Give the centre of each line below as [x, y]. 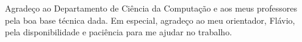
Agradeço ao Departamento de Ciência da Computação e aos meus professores [151, 8]
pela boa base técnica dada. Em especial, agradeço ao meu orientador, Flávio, [150, 20]
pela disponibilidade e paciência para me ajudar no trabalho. [119, 32]
